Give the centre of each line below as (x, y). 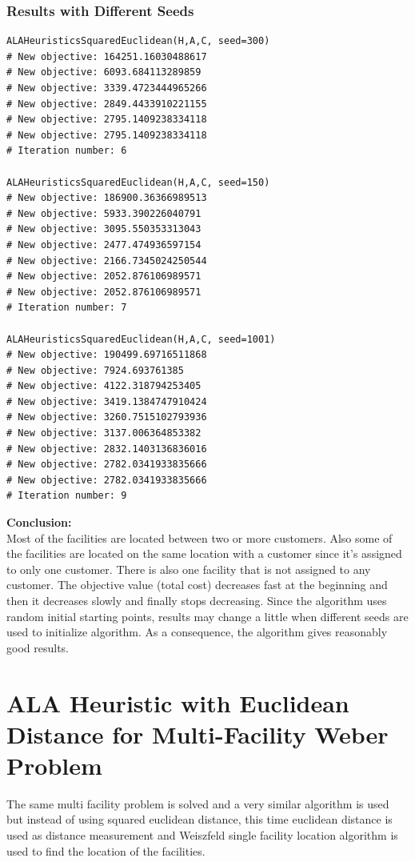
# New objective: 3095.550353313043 (104, 229)
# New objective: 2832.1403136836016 (107, 449)
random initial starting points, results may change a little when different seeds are (207, 616)
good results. (38, 647)
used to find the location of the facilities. (106, 850)
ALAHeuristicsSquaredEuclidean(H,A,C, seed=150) (138, 182)
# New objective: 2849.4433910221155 (107, 104)
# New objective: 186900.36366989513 (107, 198)
